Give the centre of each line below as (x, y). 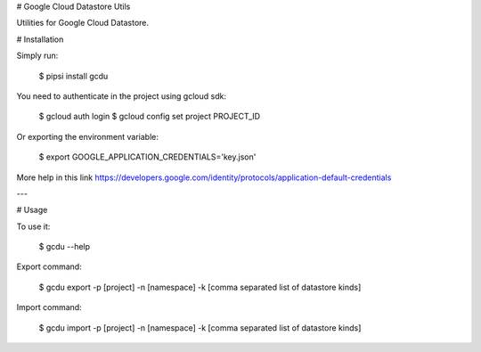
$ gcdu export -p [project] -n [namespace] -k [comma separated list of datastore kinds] (200, 287)
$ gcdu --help (65, 247)
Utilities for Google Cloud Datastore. (83, 23)
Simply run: (37, 56)
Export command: (49, 266)
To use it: (33, 226)
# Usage (32, 210)
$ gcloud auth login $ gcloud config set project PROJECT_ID (150, 117)
